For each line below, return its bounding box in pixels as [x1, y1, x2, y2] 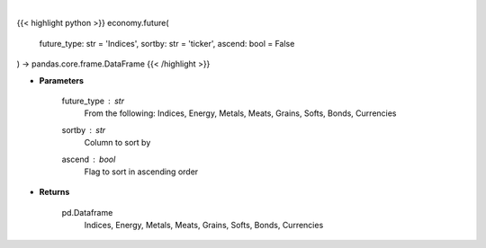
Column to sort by [84, 137, 151, 148]
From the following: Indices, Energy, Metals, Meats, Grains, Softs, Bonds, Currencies [84, 108, 397, 119]
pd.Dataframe [61, 207, 113, 217]
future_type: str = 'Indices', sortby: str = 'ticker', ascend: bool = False [39, 38, 295, 49]
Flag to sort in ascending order [84, 166, 199, 177]
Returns [39, 187, 70, 198]
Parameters [39, 75, 85, 85]
